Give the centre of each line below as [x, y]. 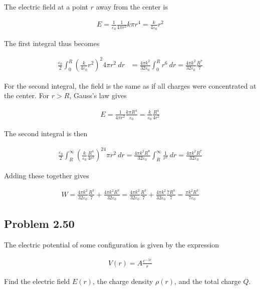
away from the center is [132, 7]
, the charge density [123, 281]
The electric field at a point [46, 7]
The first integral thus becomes [52, 43]
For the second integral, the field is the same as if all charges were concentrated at [130, 85]
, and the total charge [208, 281]
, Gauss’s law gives [98, 95]
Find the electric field [37, 281]
